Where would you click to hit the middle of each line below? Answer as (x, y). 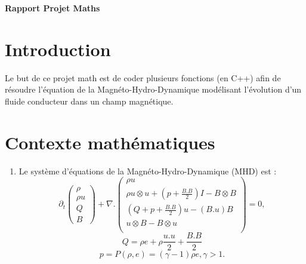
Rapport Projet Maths (52, 8)
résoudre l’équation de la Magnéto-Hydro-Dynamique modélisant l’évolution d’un (153, 89)
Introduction (58, 49)
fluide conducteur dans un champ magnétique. (89, 101)
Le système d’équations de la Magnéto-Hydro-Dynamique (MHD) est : (148, 171)
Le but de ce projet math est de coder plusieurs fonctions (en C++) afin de (143, 77)
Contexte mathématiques (110, 142)
